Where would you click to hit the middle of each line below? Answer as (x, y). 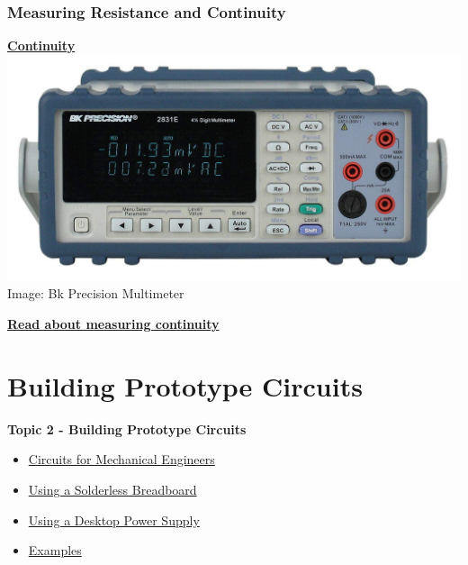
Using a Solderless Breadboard (112, 489)
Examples (55, 550)
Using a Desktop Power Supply (114, 519)
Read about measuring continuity (113, 324)
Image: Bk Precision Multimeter (96, 293)
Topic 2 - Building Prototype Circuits (127, 428)
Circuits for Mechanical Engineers (121, 459)
